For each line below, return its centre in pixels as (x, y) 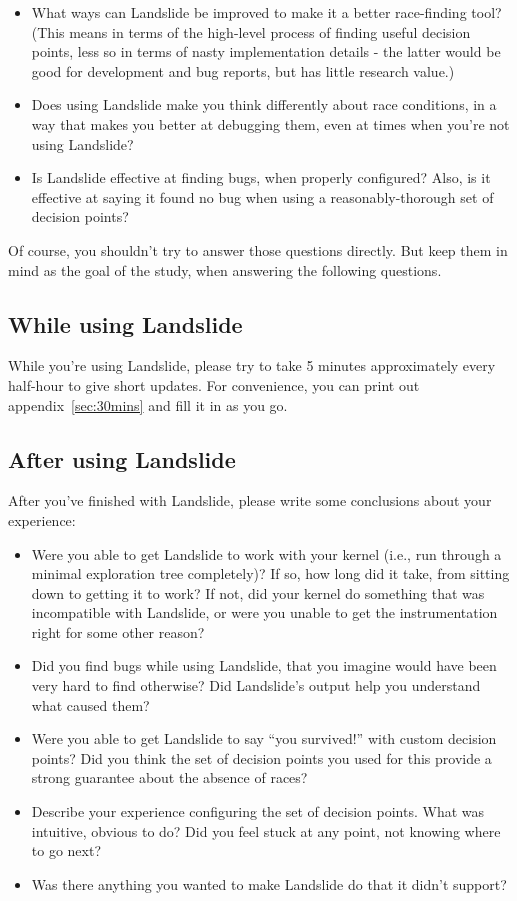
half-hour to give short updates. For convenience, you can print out (214, 384)
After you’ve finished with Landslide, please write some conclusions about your (250, 500)
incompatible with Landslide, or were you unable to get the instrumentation (264, 612)
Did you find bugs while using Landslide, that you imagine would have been (264, 665)
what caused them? (90, 704)
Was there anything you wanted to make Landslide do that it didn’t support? (269, 883)
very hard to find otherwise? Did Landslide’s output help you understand (256, 685)
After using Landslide (122, 458)
